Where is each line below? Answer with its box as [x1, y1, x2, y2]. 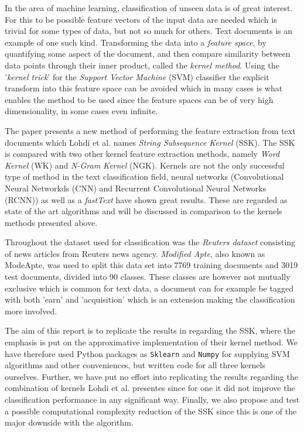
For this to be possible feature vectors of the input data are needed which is [5, 13, 277, 25]
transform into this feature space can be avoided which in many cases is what [5, 82, 283, 94]
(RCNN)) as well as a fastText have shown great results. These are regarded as [5, 193, 288, 205]
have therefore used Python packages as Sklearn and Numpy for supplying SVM [5, 347, 290, 359]
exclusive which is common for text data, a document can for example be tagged [5, 282, 293, 294]
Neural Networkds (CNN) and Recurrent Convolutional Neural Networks [5, 181, 267, 194]
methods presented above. [5, 216, 98, 228]
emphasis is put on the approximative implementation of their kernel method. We [5, 336, 298, 348]
